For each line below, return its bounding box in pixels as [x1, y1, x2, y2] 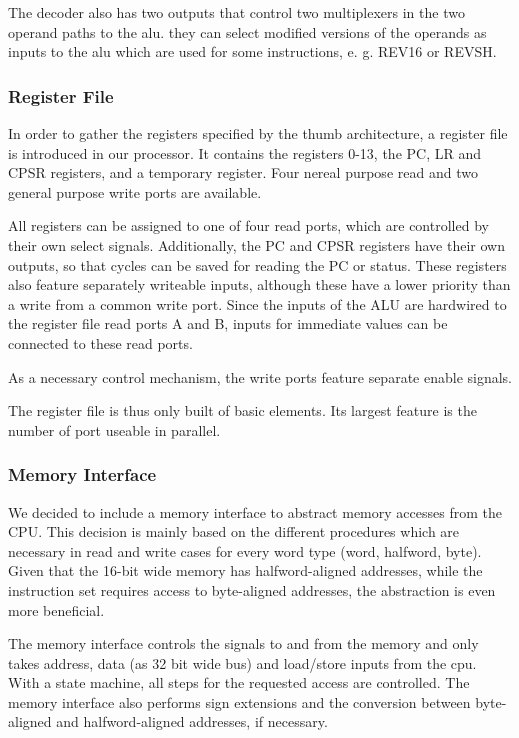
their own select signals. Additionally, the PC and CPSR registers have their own [8, 234, 505, 255]
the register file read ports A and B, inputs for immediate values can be [8, 313, 448, 334]
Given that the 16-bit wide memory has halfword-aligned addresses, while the [8, 560, 483, 581]
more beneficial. [8, 599, 105, 620]
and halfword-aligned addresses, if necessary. [56, 711, 328, 732]
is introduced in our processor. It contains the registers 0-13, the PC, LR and [8, 142, 481, 163]
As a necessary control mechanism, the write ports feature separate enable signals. [8, 366, 513, 387]
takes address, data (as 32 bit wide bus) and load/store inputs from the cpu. [8, 652, 477, 673]
